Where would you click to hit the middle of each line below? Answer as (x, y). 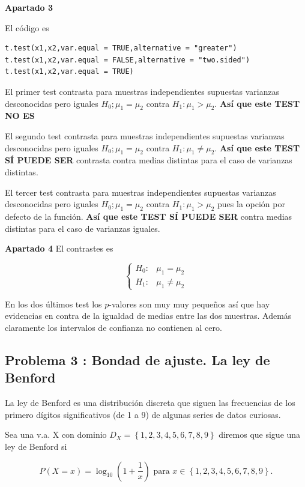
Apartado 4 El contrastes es (59, 248)
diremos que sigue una (260, 434)
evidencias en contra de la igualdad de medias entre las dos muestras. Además (148, 316)
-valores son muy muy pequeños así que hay (189, 304)
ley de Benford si (36, 446)
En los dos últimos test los (53, 304)
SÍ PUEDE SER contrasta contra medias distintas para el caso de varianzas (149, 160)
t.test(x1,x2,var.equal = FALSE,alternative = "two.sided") (128, 60)
